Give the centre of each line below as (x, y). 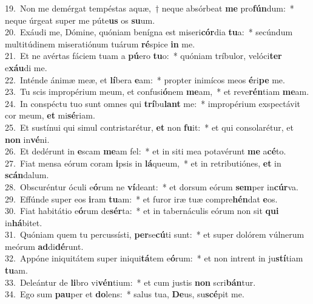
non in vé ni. (27, 139)
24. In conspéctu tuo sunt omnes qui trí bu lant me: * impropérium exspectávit (153, 103)
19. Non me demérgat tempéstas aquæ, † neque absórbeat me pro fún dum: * (150, 8)
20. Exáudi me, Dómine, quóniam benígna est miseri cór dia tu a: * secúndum (149, 32)
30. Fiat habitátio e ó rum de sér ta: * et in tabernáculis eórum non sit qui (142, 211)
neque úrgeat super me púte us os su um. (80, 20)
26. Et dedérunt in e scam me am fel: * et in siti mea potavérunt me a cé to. (146, 151)
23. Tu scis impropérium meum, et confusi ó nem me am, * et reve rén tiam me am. (157, 92)
